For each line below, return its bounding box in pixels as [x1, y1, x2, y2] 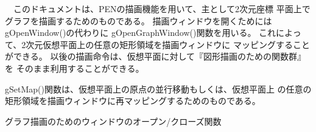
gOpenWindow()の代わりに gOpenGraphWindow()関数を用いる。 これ [5, 26, 276, 39]
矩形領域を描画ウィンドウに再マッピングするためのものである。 [5, 94, 261, 107]
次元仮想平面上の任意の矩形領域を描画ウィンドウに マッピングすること [26, 38, 310, 50]
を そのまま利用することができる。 [5, 61, 144, 74]
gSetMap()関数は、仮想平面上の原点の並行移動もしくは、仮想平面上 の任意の [5, 82, 312, 95]
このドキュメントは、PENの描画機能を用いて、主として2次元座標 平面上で [13, 2, 311, 15]
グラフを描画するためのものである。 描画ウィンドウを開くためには [5, 14, 272, 27]
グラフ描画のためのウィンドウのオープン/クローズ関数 [5, 114, 222, 127]
